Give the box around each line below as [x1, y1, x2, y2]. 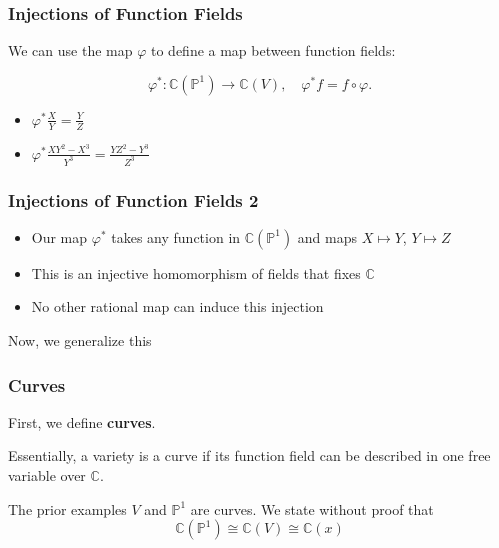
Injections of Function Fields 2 [8, 187, 259, 212]
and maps [297, 226, 358, 247]
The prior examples [8, 498, 127, 519]
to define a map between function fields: [150, 40, 396, 61]
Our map [31, 226, 88, 247]
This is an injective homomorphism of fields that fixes [31, 262, 361, 283]
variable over [8, 465, 86, 485]
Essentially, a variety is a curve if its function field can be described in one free [8, 445, 491, 466]
